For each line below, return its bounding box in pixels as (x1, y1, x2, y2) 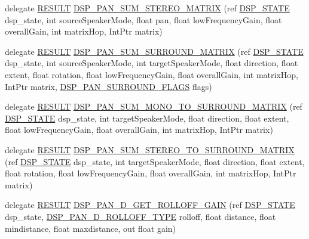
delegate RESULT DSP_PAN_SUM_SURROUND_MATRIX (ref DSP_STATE (5, 45, 304, 57)
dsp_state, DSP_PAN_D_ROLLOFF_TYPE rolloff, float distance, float (5, 210, 276, 222)
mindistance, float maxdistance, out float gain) (5, 222, 176, 234)
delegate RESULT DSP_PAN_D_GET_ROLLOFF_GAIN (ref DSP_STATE (5, 198, 295, 211)
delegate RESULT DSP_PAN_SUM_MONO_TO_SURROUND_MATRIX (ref (5, 100, 302, 113)
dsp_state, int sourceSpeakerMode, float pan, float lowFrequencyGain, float (5, 13, 282, 26)
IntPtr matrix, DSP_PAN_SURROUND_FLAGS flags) (5, 80, 212, 92)
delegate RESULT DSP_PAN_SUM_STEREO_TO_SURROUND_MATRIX (5, 143, 295, 156)
